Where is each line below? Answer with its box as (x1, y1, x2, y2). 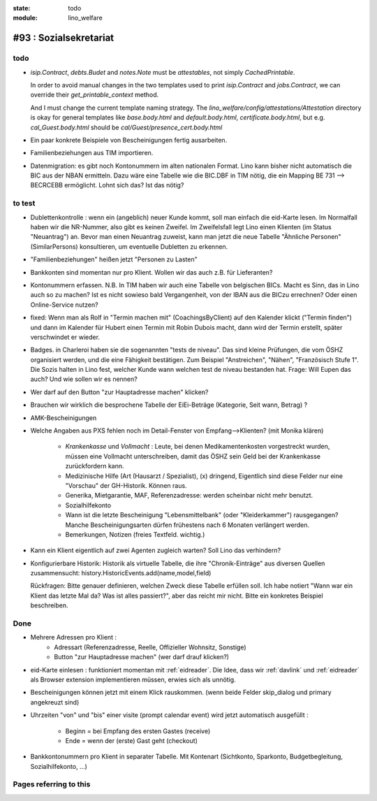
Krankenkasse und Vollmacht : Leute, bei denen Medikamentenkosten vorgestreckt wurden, (65, 442, 330, 451)
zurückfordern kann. (65, 462, 124, 470)
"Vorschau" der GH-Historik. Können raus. (65, 481, 188, 489)
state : (13, 4, 31, 12)
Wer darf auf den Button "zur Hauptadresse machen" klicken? (30, 388, 209, 396)
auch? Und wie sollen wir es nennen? (30, 375, 138, 384)
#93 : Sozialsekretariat (13, 32, 114, 44)
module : (13, 14, 38, 22)
